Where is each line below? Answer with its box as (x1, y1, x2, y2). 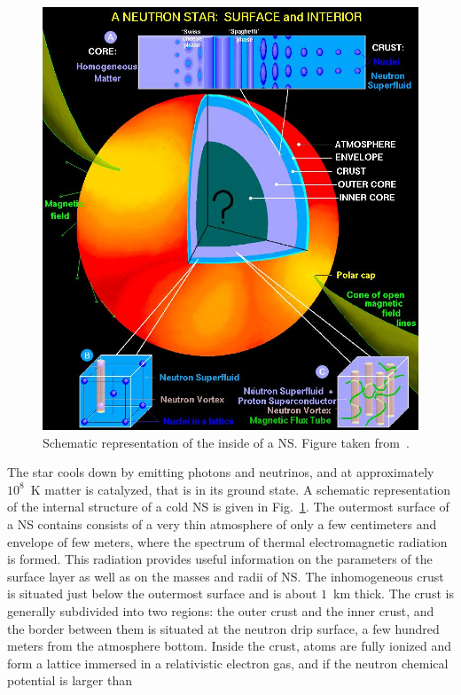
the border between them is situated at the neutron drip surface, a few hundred (7, 619, 440, 637)
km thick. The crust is (333, 584, 454, 603)
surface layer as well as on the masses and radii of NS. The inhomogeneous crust (7, 566, 444, 585)
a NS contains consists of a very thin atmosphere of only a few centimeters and (7, 514, 437, 533)
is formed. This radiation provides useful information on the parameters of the (7, 550, 433, 568)
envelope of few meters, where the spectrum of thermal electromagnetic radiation (7, 532, 448, 551)
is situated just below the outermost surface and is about (7, 584, 317, 603)
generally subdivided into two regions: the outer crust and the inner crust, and (7, 601, 434, 620)
